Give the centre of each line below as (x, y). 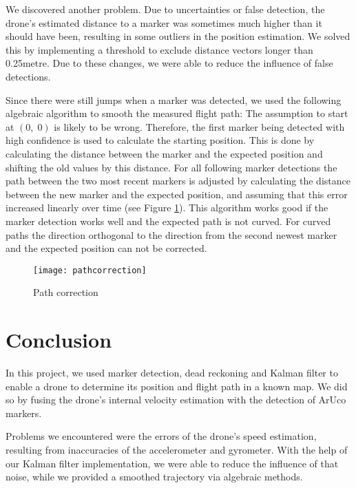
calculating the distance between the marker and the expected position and (164, 153)
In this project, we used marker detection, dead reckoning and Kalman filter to (172, 373)
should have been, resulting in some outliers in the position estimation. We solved (178, 36)
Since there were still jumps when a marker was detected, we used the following (174, 99)
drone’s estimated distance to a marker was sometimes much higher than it (164, 22)
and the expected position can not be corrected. (106, 248)
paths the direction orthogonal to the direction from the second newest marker (171, 234)
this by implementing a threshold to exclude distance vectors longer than (159, 49)
